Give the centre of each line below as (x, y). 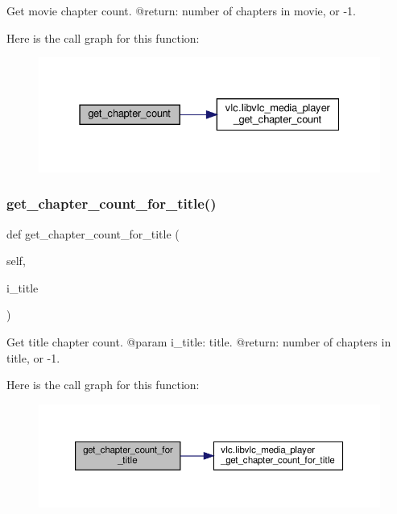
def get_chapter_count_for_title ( (93, 233)
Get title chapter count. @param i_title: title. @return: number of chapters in (199, 341)
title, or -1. (33, 357)
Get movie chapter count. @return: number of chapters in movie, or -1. (182, 10)
